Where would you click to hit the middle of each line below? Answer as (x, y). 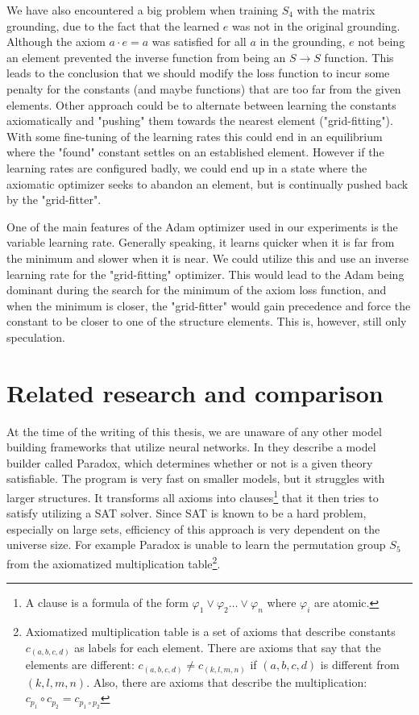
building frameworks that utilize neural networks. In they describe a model (191, 447)
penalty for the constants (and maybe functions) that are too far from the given (204, 88)
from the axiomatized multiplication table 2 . (114, 562)
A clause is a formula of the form (107, 603)
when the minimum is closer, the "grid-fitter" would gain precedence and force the (209, 305)
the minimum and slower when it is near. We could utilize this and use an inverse (208, 258)
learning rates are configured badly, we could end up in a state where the (187, 167)
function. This (359, 57)
